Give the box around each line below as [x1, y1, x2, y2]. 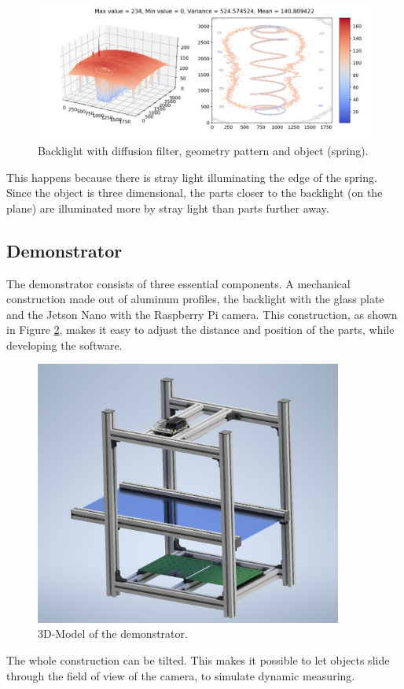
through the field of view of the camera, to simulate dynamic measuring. [6, 667, 355, 683]
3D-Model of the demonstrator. [38, 625, 188, 642]
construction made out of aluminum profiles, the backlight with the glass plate [6, 291, 384, 307]
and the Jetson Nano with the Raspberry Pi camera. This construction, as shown [6, 306, 398, 322]
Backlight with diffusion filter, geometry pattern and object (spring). [38, 142, 369, 158]
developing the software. [6, 336, 123, 353]
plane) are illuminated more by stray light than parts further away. [6, 199, 329, 216]
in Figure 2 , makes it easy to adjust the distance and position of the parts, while [6, 321, 395, 338]
